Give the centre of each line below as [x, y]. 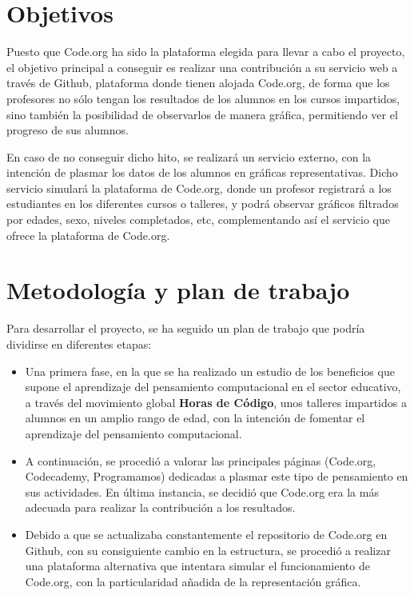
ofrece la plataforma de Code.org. [88, 235]
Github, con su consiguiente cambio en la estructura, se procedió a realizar [208, 550]
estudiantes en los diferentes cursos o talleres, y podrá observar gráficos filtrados [203, 204]
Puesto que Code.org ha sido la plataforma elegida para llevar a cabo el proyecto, [206, 52]
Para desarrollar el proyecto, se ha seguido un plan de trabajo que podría [186, 328]
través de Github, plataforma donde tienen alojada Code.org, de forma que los [198, 83]
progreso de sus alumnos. [68, 130]
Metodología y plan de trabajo [178, 290]
